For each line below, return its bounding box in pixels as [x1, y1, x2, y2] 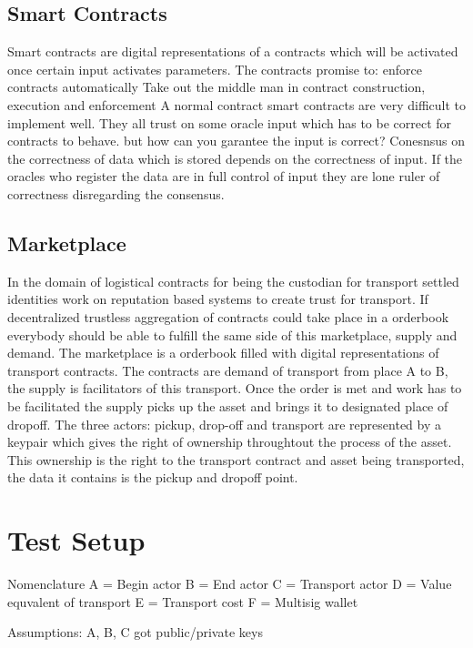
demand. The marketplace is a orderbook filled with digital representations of [7, 343, 439, 362]
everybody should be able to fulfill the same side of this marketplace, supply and [7, 325, 458, 344]
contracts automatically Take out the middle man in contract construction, [7, 77, 426, 96]
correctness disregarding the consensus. [7, 184, 225, 203]
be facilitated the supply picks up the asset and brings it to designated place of [7, 396, 448, 415]
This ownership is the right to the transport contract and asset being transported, [7, 450, 465, 469]
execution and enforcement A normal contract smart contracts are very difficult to [7, 95, 466, 114]
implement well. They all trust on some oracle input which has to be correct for [7, 113, 452, 132]
